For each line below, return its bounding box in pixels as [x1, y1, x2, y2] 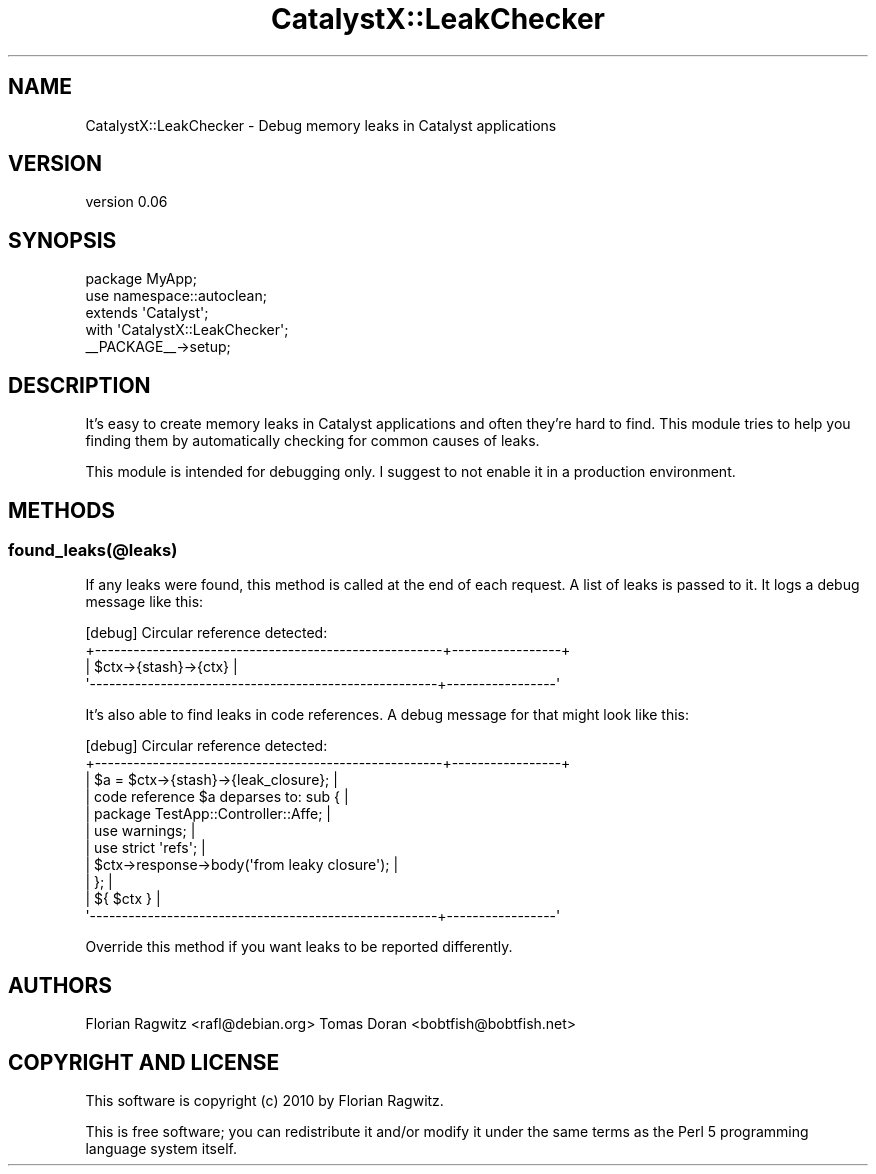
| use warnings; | [85, 822, 196, 840]
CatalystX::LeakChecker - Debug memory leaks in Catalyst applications [85, 116, 557, 134]
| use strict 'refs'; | [85, 839, 206, 857]
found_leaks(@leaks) [8, 539, 178, 560]
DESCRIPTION [8, 372, 151, 398]
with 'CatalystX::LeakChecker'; [85, 321, 289, 339]
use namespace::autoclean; [85, 287, 267, 305]
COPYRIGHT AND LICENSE [8, 1049, 280, 1075]
